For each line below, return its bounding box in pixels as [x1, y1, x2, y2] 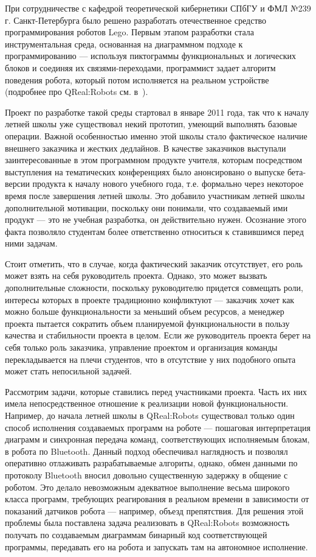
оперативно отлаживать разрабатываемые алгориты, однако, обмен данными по [5, 457, 298, 469]
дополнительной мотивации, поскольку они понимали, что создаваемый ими [5, 201, 288, 214]
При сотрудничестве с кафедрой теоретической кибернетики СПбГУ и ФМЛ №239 [5, 2, 311, 14]
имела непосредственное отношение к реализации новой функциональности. [5, 397, 289, 410]
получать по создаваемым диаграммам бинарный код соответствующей [5, 528, 267, 541]
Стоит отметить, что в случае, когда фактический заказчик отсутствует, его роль [5, 257, 303, 270]
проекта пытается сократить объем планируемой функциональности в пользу [5, 317, 290, 329]
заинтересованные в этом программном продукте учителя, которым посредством [5, 153, 303, 166]
